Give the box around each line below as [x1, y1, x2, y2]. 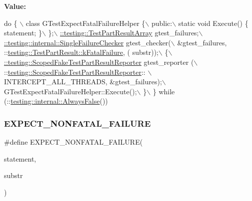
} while [152, 86, 175, 96]
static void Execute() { [178, 17, 248, 28]
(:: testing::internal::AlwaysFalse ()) [4, 96, 108, 106]
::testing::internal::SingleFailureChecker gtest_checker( [4, 37, 171, 47]
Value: [4, 1, 26, 11]
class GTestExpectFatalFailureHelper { [25, 17, 145, 28]
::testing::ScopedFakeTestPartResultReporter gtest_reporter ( [4, 56, 194, 67]
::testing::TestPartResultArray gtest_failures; [60, 27, 199, 38]
